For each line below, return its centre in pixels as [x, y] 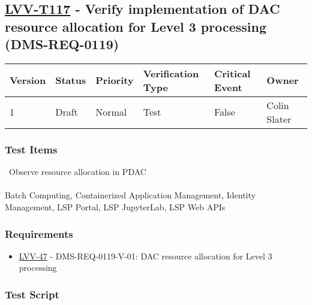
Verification [171, 73]
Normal [111, 112]
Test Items [31, 149]
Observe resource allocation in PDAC [77, 172]
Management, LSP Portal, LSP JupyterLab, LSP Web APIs [115, 206]
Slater [279, 119]
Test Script [32, 294]
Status [71, 80]
